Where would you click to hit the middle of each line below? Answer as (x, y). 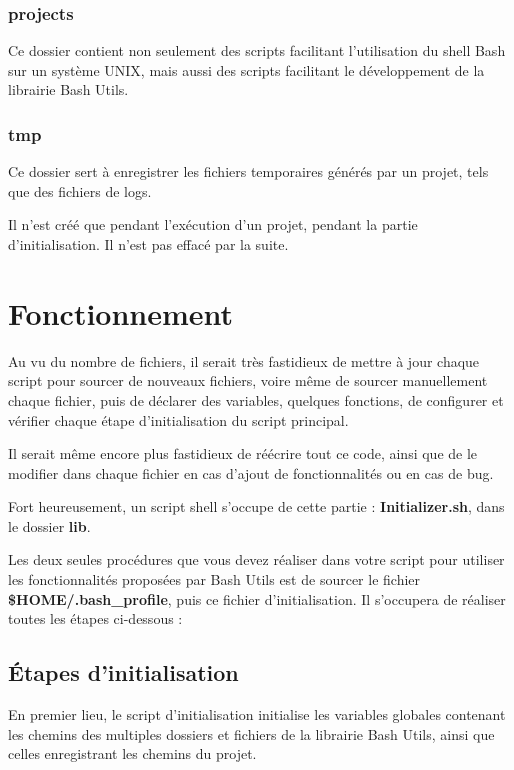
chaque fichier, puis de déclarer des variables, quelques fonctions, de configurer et (256, 399)
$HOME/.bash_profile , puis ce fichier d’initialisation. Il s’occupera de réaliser (257, 598)
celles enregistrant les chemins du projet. (132, 753)
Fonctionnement (121, 312)
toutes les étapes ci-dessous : (95, 618)
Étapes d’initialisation (123, 672)
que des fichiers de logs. (80, 190)
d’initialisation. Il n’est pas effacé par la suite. (148, 244)
